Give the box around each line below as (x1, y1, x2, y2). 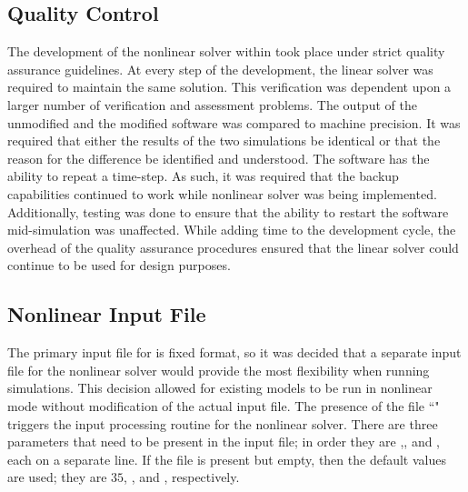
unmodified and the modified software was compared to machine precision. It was (7, 113, 461, 132)
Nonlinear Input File (7, 300, 206, 328)
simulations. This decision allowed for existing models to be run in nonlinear (7, 378, 433, 397)
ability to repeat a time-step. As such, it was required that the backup (7, 166, 399, 186)
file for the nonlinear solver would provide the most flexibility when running (7, 360, 430, 379)
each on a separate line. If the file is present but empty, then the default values (7, 449, 446, 468)
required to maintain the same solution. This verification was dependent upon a (7, 77, 452, 96)
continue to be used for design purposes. (7, 256, 231, 275)
